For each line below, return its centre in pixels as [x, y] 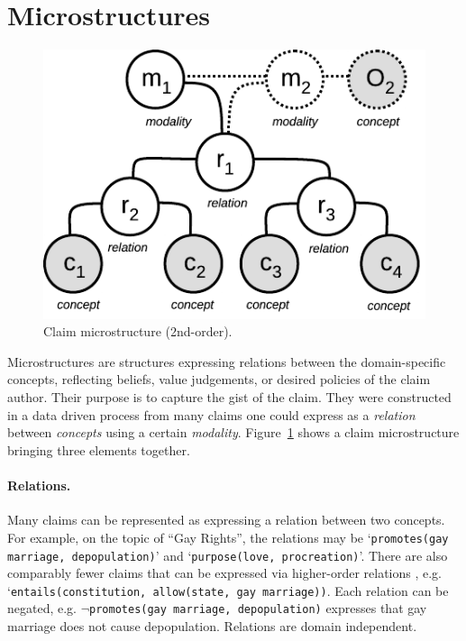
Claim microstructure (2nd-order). [138, 331]
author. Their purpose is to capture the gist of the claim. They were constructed [229, 397]
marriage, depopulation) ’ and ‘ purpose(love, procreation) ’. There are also [228, 555]
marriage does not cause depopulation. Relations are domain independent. [212, 626]
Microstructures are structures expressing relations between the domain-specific [227, 361]
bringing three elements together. [99, 449]
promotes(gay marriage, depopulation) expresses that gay [258, 608]
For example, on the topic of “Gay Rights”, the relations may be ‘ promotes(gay [228, 537]
